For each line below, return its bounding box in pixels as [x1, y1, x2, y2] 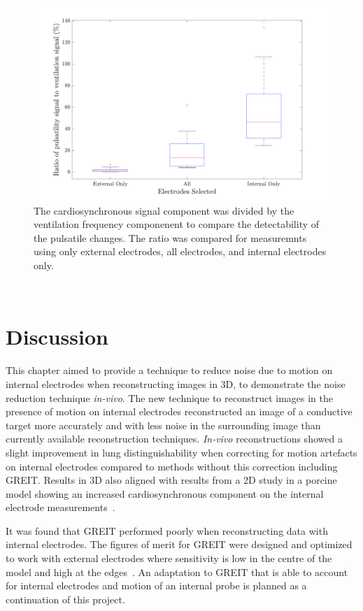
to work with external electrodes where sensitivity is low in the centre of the [6, 551, 332, 566]
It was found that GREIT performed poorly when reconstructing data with [6, 523, 328, 538]
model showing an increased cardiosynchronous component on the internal [6, 486, 324, 501]
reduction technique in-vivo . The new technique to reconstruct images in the [6, 390, 333, 405]
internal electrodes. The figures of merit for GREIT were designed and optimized [6, 537, 353, 552]
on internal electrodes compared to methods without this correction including [6, 459, 338, 473]
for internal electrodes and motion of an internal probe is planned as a [6, 578, 307, 593]
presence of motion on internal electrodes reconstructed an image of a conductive [6, 404, 353, 419]
